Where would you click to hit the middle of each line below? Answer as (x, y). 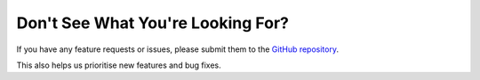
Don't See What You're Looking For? (152, 23)
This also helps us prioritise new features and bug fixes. (119, 65)
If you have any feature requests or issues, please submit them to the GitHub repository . (178, 49)
